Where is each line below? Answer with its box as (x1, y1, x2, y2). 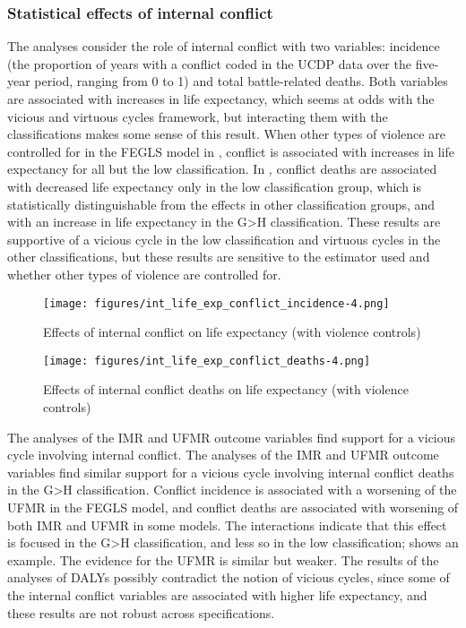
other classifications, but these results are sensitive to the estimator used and (7, 247, 430, 266)
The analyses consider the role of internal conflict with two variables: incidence (7, 37, 440, 56)
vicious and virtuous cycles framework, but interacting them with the (7, 107, 388, 125)
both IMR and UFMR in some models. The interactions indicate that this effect (7, 515, 447, 534)
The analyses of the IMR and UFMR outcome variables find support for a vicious (7, 427, 456, 446)
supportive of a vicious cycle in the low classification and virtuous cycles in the (7, 229, 441, 248)
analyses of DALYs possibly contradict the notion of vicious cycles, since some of (7, 568, 450, 587)
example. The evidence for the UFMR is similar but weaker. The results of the (7, 550, 439, 569)
